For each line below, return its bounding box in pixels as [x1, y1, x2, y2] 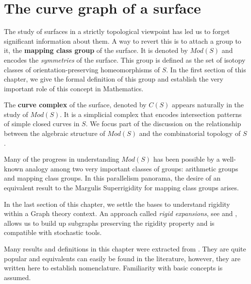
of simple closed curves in [4, 118, 80, 129]
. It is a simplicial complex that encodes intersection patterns [60, 109, 242, 119]
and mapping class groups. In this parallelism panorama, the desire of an [4, 173, 221, 183]
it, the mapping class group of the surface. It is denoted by [4, 45, 188, 55]
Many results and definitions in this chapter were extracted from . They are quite [4, 244, 246, 253]
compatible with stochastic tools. [4, 227, 102, 237]
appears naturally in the [172, 100, 244, 110]
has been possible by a [153, 154, 220, 164]
